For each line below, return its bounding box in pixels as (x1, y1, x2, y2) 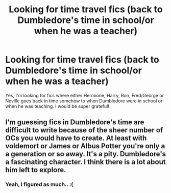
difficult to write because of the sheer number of (5, 126, 163, 134)
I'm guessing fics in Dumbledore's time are (5, 118, 144, 127)
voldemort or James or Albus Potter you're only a (5, 142, 165, 151)
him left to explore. (5, 166, 66, 174)
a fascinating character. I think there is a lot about (5, 158, 166, 167)
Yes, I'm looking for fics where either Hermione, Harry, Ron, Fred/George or (5, 92, 164, 98)
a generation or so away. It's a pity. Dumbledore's (5, 150, 166, 158)
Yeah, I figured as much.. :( (5, 181, 74, 188)
